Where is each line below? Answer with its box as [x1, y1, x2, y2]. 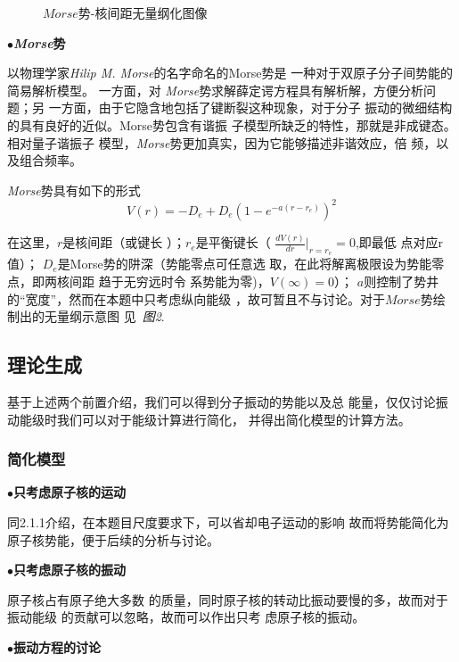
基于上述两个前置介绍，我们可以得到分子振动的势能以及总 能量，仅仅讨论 [7, 392, 436, 410]
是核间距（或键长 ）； [62, 233, 185, 252]
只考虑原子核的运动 [13, 483, 126, 501]
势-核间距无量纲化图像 [78, 4, 208, 21]
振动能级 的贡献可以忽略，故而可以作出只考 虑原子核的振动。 [7, 608, 365, 626]
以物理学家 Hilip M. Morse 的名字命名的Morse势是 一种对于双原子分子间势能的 [7, 63, 454, 82]
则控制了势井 [364, 271, 439, 290]
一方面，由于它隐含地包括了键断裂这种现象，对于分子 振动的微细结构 [48, 98, 453, 117]
